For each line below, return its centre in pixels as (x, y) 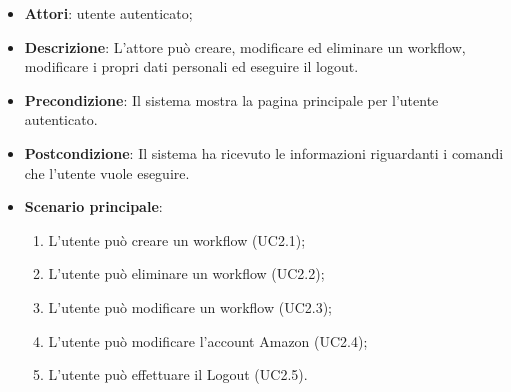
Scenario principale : (93, 206)
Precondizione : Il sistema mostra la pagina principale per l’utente (231, 99)
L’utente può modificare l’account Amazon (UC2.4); (208, 340)
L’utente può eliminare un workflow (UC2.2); (186, 273)
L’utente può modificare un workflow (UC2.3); (190, 306)
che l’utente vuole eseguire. (107, 172)
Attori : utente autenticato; (108, 13)
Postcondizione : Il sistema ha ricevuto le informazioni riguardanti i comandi (264, 152)
